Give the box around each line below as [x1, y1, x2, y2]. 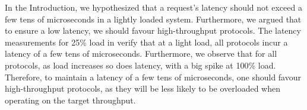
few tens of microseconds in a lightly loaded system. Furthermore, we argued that [5, 12, 302, 25]
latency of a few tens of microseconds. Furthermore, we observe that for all [5, 47, 277, 60]
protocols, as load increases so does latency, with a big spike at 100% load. [5, 59, 276, 71]
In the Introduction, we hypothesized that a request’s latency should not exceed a [5, 1, 302, 13]
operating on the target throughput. [5, 93, 136, 106]
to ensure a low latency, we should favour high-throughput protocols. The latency [5, 24, 301, 37]
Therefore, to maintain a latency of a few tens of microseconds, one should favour [5, 70, 301, 83]
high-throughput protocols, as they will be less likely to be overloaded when [5, 82, 281, 95]
